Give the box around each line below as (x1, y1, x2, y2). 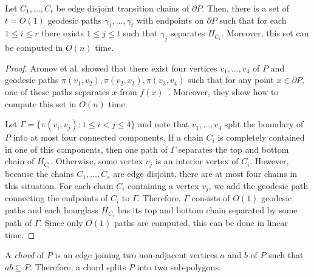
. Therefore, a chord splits (30, 260, 126, 273)
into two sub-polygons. (137, 260, 221, 273)
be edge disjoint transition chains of (56, 2, 189, 14)
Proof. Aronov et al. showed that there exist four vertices (5, 61, 217, 74)
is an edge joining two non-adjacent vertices (55, 249, 217, 261)
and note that (138, 118, 189, 130)
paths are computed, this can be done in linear (114, 216, 288, 229)
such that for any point (188, 73, 274, 86)
